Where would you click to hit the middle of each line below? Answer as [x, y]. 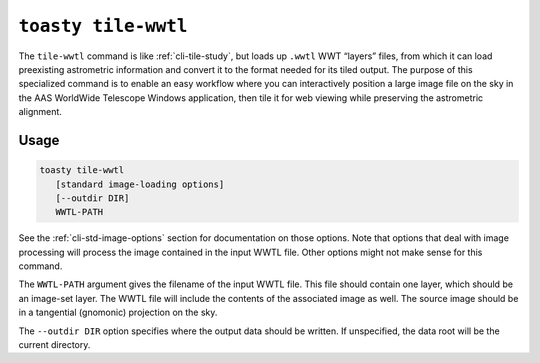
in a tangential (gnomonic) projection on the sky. [118, 312]
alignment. [40, 112]
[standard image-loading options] [140, 184]
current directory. [54, 344]
